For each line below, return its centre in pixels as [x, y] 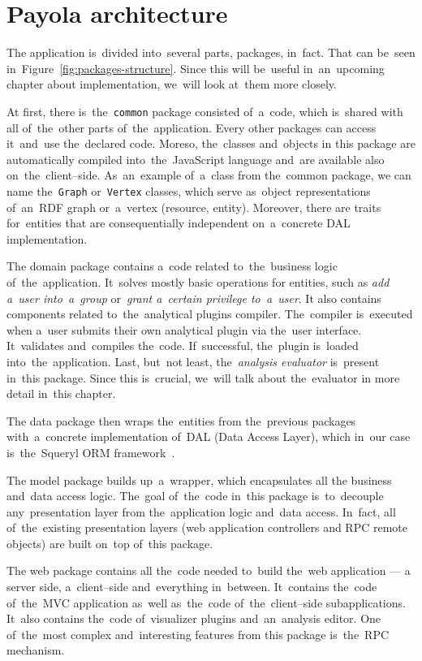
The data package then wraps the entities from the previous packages [181, 420]
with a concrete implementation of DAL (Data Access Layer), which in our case [209, 436]
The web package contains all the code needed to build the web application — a [209, 570]
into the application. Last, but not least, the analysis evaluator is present [193, 361]
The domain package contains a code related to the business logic [172, 266]
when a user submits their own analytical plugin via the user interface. [184, 329]
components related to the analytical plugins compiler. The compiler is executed [210, 314]
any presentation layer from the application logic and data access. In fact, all [201, 511]
